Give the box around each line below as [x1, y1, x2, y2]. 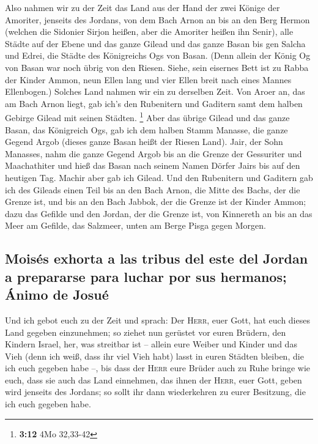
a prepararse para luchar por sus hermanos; [5, 267, 287, 286]
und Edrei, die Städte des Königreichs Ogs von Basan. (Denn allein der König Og [5, 49, 311, 62]
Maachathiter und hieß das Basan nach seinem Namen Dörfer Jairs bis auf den [5, 159, 300, 172]
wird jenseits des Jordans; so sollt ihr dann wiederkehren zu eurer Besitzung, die [5, 385, 306, 398]
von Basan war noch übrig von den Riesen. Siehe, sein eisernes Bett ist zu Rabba [5, 61, 309, 73]
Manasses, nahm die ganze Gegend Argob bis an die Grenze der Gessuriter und [5, 147, 302, 160]
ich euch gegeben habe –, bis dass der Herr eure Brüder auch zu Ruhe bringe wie [5, 361, 311, 374]
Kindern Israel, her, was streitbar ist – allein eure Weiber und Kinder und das [5, 338, 297, 350]
